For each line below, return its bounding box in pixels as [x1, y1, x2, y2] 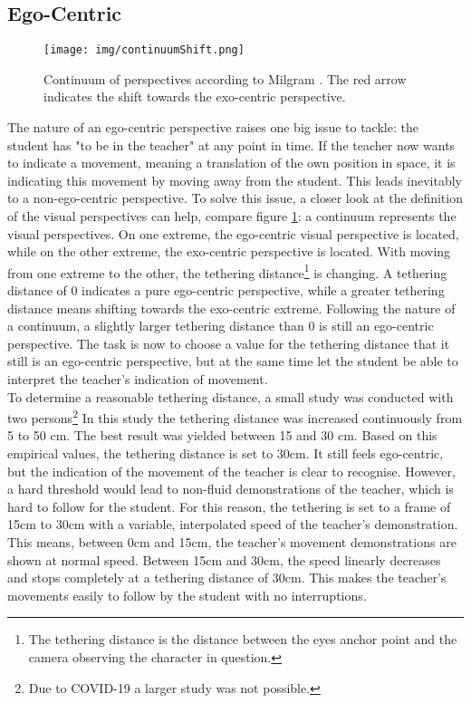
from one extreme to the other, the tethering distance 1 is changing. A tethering [7, 260, 447, 282]
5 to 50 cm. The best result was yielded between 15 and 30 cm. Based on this [7, 426, 437, 445]
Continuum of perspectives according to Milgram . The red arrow [43, 69, 407, 88]
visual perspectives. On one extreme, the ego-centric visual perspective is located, [7, 224, 459, 243]
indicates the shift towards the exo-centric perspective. [43, 87, 346, 106]
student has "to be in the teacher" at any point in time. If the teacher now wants [7, 135, 456, 154]
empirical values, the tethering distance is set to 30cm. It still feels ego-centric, [7, 444, 444, 463]
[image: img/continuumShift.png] [43, 43, 245, 57]
